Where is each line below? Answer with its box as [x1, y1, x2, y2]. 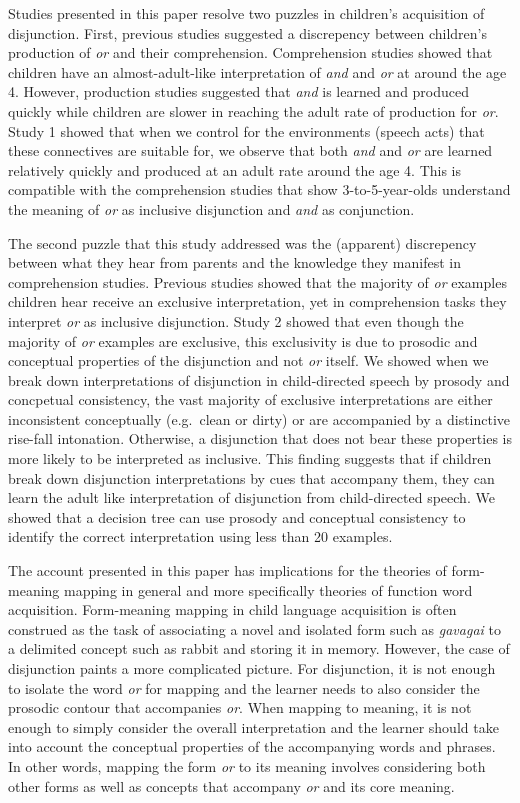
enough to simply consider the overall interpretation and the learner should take [8, 716, 499, 737]
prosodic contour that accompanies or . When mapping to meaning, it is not [8, 697, 472, 718]
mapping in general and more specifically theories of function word [63, 579, 473, 600]
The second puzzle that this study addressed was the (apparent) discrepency [8, 232, 477, 253]
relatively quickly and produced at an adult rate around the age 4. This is [8, 159, 462, 180]
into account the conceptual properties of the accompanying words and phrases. [8, 736, 496, 757]
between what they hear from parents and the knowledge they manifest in [8, 252, 461, 273]
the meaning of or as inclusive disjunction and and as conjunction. [8, 198, 415, 219]
